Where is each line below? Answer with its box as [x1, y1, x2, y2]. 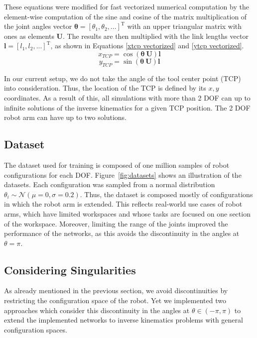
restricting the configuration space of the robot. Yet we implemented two [4, 295, 226, 306]
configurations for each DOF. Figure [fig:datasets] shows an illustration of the [4, 169, 242, 180]
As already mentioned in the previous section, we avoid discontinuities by [4, 285, 228, 296]
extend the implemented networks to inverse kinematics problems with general [4, 315, 243, 325]
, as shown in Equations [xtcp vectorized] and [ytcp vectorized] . [50, 40, 244, 51]
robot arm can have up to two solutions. [4, 112, 127, 122]
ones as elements [4, 30, 54, 41]
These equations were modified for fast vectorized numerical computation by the [4, 1, 249, 11]
